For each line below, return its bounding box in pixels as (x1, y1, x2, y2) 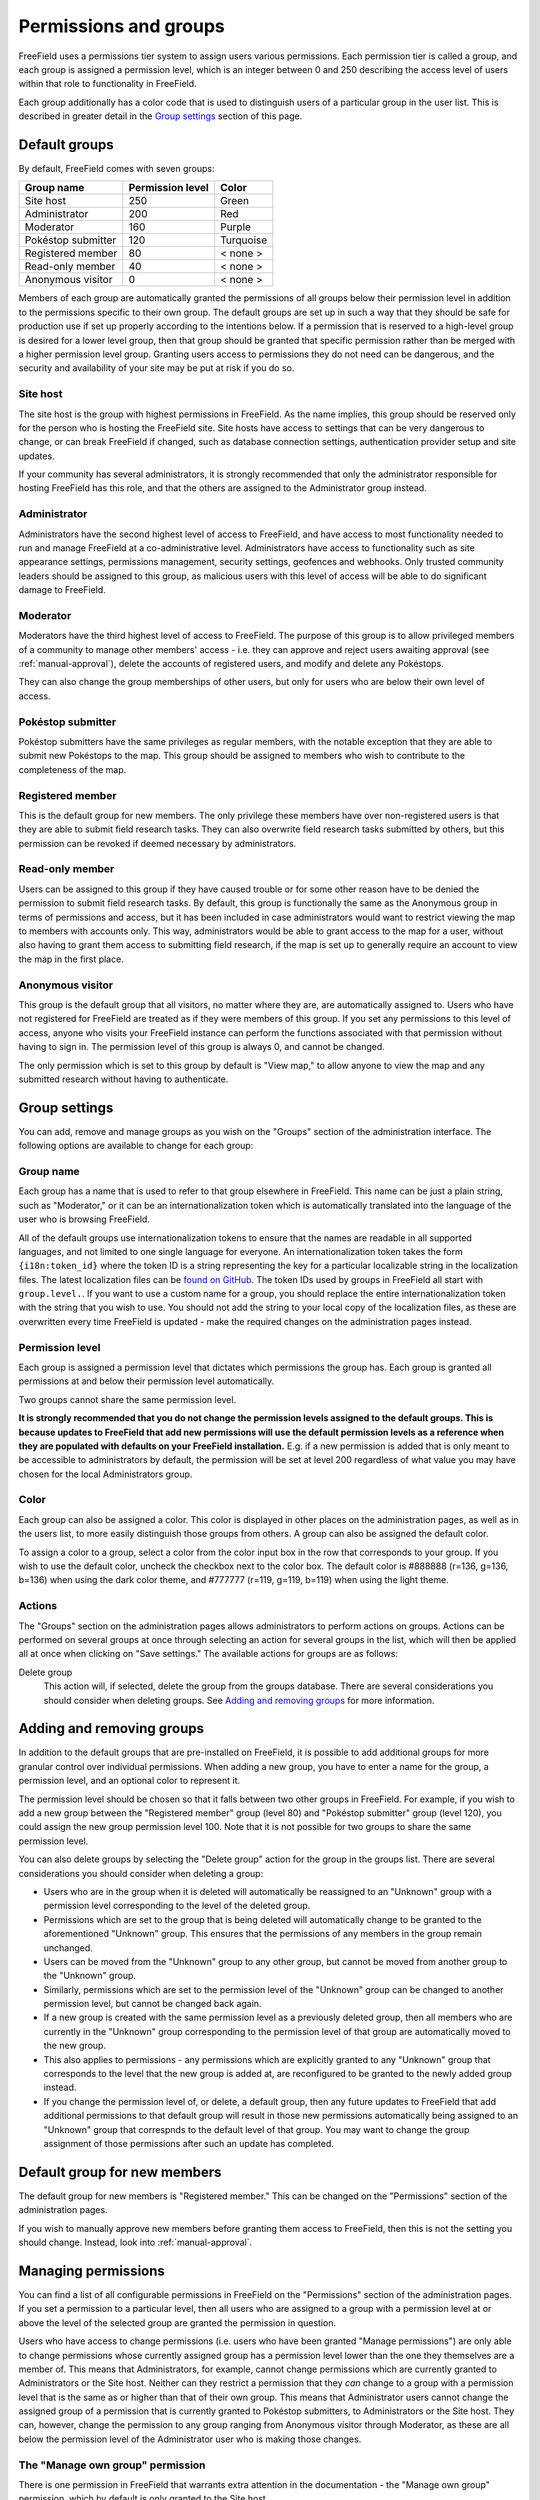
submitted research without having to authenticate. (18, 1073, 229, 1085)
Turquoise (220, 233, 268, 247)
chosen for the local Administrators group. (18, 1468, 193, 1480)
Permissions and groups (18, 15, 225, 37)
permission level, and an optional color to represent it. (18, 1775, 241, 1787)
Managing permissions (18, 2262, 165, 2279)
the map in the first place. (18, 953, 124, 965)
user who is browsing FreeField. (18, 1213, 150, 1225)
